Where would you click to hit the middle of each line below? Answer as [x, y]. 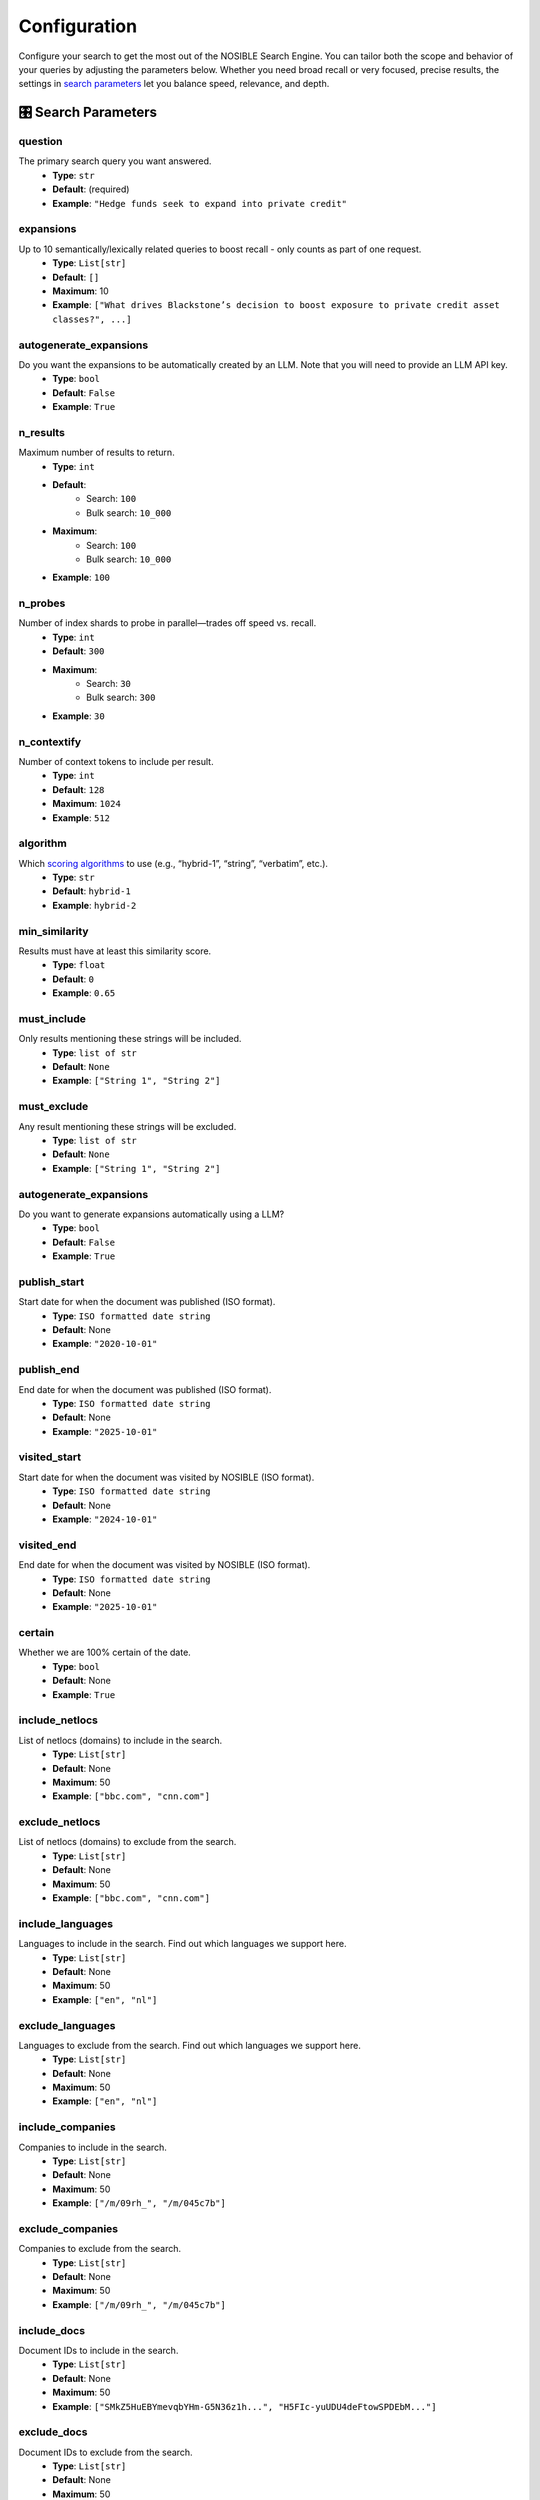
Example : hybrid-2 [94, 905]
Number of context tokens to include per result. [116, 761]
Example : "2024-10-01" [105, 1519]
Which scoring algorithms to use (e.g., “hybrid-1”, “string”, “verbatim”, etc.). [173, 863]
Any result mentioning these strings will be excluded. [127, 1126]
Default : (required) [91, 189]
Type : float [79, 965]
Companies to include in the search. [92, 2147]
